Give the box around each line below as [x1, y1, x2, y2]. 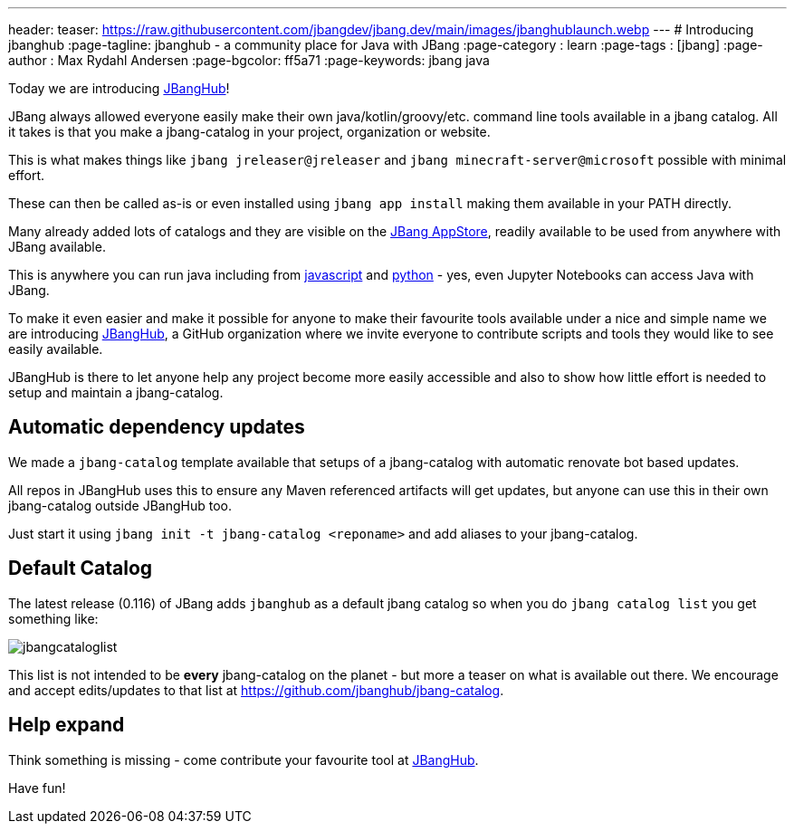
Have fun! [8, 779, 66, 796]
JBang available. [8, 239, 106, 254]
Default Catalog [8, 557, 153, 580]
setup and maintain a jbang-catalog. [8, 385, 224, 400]
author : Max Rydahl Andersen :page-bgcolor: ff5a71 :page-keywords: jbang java [8, 53, 490, 68]
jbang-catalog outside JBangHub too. [8, 497, 232, 513]
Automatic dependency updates [8, 415, 305, 439]
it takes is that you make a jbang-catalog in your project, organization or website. [8, 124, 491, 139]
